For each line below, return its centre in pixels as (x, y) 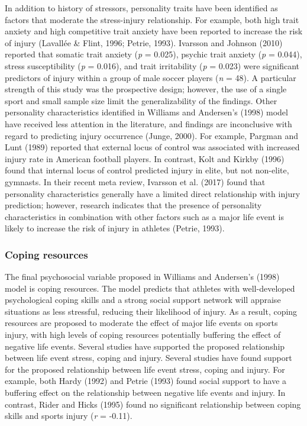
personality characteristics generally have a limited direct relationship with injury (153, 193)
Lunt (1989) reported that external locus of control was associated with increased (152, 147)
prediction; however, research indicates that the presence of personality (133, 205)
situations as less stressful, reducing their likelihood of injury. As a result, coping (151, 311)
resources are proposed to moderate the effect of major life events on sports (141, 323)
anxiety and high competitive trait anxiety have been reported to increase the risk (154, 31)
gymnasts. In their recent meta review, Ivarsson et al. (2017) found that (135, 181)
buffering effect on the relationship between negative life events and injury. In (145, 393)
